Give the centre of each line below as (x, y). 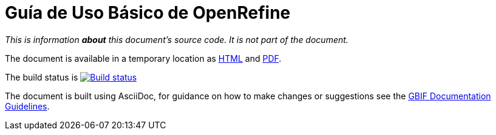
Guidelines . (27, 106)
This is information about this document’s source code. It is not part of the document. (177, 39)
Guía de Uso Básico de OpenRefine (148, 13)
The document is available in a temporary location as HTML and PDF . (143, 58)
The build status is (42, 77)
